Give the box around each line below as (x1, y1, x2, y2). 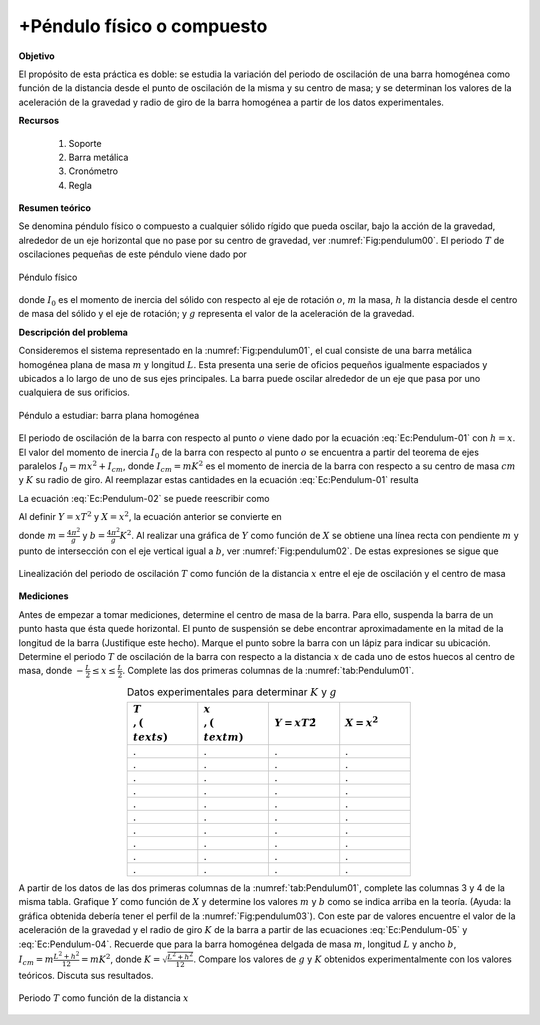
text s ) (132, 730, 169, 744)
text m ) (203, 730, 244, 744)
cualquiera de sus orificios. (18, 386, 130, 399)
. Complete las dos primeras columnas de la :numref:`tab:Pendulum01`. (122, 665, 415, 677)
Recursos (18, 115, 60, 127)
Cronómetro (68, 165, 119, 177)
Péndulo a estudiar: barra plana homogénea (18, 409, 200, 421)
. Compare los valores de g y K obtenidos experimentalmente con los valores (193, 953, 512, 965)
